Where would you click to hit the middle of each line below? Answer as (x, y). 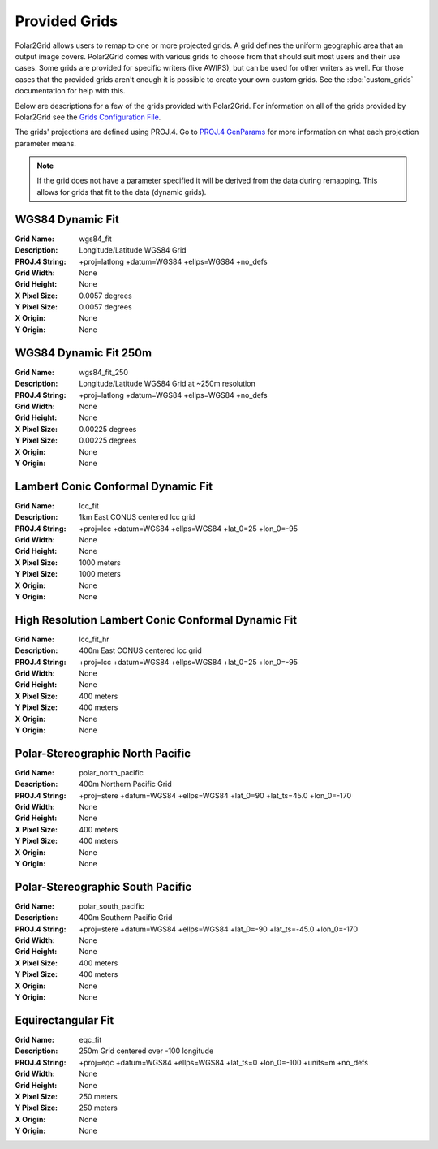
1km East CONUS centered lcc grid (137, 517)
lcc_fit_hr (94, 639)
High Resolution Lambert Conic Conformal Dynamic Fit (156, 620)
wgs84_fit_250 (104, 372)
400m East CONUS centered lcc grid (140, 650)
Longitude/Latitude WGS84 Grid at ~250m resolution (167, 384)
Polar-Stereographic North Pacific (103, 753)
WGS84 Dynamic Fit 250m (84, 353)
